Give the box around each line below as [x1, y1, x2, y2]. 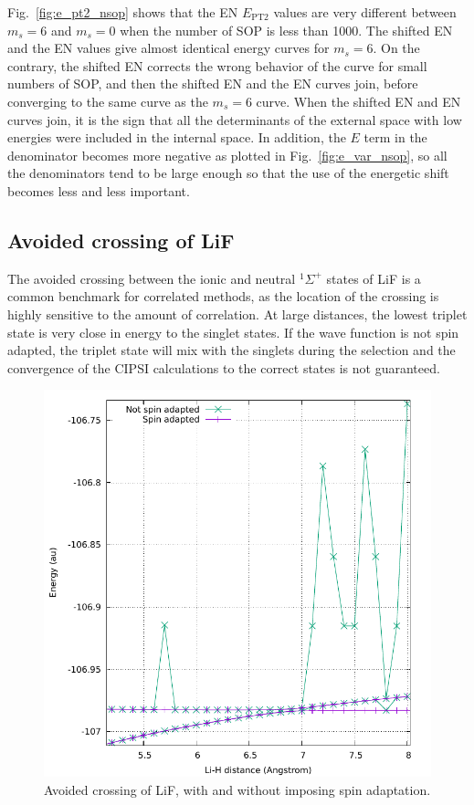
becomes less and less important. [7, 181, 190, 200]
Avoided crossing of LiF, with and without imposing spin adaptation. [44, 779, 431, 799]
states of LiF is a [326, 268, 421, 287]
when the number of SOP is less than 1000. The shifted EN [120, 20, 453, 39]
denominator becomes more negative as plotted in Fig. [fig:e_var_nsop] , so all [7, 145, 448, 164]
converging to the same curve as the [7, 91, 208, 110]
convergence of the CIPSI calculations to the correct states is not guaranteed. [7, 358, 440, 377]
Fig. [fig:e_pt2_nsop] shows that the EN [7, 3, 238, 21]
